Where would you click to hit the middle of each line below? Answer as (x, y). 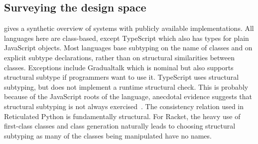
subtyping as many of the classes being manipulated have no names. (108, 135)
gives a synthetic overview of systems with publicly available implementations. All (129, 28)
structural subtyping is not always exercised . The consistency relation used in (124, 106)
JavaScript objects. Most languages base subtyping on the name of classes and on (128, 48)
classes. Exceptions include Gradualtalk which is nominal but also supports (119, 67)
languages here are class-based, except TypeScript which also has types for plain (127, 38)
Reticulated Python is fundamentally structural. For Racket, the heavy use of (122, 116)
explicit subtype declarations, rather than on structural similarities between (120, 57)
